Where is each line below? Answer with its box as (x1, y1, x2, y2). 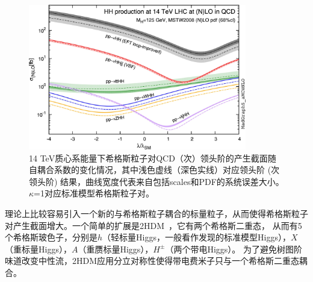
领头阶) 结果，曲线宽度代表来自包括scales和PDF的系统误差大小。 (29, 175, 284, 187)
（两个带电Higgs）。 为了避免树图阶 (165, 242, 302, 255)
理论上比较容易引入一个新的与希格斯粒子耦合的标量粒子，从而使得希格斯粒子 (5, 207, 308, 219)
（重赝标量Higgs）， (78, 242, 153, 255)
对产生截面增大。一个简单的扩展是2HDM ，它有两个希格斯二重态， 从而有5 (5, 219, 302, 231)
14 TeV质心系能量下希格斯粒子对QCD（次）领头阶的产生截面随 (29, 151, 276, 164)
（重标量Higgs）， (5, 242, 72, 255)
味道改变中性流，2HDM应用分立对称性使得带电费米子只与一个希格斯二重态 (5, 254, 300, 267)
